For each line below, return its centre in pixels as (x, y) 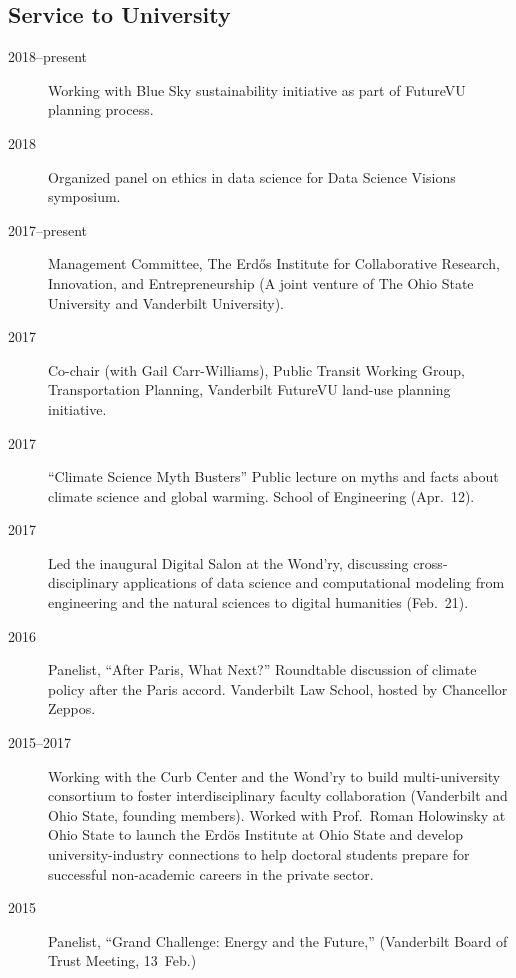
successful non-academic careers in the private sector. (211, 873)
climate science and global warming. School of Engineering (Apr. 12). (261, 495)
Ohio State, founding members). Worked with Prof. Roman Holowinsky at (277, 814)
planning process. (101, 109)
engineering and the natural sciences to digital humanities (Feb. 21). (258, 602)
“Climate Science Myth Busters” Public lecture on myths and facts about (273, 476)
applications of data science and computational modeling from (314, 582)
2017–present (48, 229)
